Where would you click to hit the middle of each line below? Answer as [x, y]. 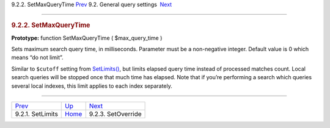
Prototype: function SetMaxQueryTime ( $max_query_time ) [87, 38]
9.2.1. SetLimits [36, 114]
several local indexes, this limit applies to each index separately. [92, 86]
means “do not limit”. [37, 57]
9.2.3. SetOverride [115, 114]
